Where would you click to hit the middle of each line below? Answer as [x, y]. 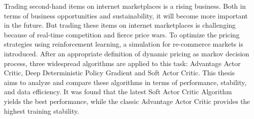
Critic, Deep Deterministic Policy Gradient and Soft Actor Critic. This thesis [119, 73]
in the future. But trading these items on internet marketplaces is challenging [120, 25]
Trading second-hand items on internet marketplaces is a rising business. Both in [125, 6]
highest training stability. [42, 110]
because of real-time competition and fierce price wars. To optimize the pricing [122, 34]
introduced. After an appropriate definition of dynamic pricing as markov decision [127, 53]
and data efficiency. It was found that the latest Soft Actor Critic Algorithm [118, 92]
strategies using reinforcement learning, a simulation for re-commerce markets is [124, 44]
